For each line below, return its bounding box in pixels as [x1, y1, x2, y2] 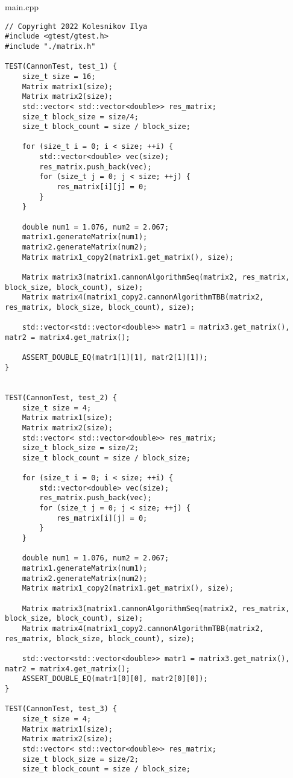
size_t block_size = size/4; [22, 112, 139, 121]
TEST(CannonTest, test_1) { [5, 62, 118, 71]
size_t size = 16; [22, 72, 96, 81]
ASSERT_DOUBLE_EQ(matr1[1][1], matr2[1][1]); [22, 353, 208, 362]
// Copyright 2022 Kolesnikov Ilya [5, 22, 148, 31]
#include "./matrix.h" [5, 42, 96, 51]
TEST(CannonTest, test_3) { [5, 704, 118, 714]
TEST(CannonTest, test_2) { [5, 393, 118, 402]
